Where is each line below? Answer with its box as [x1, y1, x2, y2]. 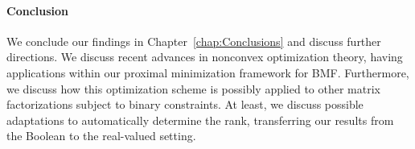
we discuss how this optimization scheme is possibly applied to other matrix [6, 80, 380, 97]
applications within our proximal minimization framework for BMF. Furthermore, [6, 64, 409, 81]
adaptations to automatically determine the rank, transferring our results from [6, 111, 394, 128]
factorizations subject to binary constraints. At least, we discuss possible [6, 96, 364, 113]
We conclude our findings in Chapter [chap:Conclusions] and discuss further [6, 32, 381, 49]
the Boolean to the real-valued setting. [6, 127, 196, 144]
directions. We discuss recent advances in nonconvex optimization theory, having [6, 48, 403, 65]
